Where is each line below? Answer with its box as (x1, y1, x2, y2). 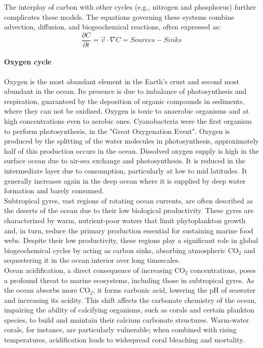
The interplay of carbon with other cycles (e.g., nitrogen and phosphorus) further (4, 2, 256, 12)
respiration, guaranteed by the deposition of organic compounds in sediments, (4, 95, 245, 106)
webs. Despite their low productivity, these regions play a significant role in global (4, 235, 258, 246)
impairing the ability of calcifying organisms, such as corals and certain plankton (4, 304, 254, 315)
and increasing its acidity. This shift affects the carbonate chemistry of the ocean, (4, 294, 257, 305)
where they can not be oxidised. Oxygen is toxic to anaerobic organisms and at (4, 106, 249, 116)
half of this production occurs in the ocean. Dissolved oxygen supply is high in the (4, 145, 259, 156)
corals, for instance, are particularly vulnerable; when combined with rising (4, 324, 237, 335)
